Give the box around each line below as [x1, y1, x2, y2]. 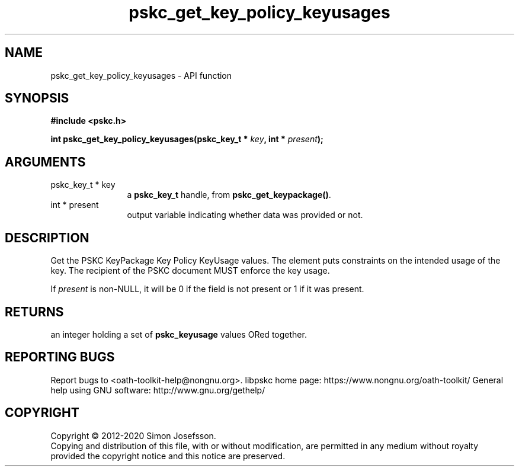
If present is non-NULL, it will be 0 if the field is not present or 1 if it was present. [50, 284, 364, 294]
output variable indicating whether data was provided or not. [127, 210, 363, 220]
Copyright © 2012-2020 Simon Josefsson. [50, 430, 216, 441]
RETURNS [5, 304, 64, 319]
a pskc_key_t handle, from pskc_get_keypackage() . [127, 190, 331, 200]
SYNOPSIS [5, 91, 69, 106]
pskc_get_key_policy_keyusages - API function [50, 70, 232, 81]
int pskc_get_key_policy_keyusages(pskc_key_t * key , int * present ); [50, 134, 323, 145]
